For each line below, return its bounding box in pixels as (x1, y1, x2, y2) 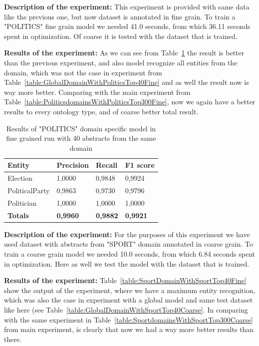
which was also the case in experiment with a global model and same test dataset (4, 295, 253, 305)
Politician (7, 197, 37, 208)
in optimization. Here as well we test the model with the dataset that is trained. (4, 258, 250, 269)
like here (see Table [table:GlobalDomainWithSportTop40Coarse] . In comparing (4, 304, 248, 315)
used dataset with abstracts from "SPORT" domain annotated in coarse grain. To (4, 239, 253, 249)
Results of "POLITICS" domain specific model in (6, 123, 156, 133)
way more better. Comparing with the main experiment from (4, 86, 191, 97)
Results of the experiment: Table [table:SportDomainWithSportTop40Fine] (4, 275, 247, 286)
